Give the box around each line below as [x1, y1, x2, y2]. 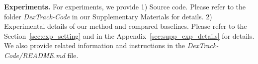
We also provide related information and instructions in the [4, 40, 185, 51]
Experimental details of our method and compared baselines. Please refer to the [4, 21, 247, 31]
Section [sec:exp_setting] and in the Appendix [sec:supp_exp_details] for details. [4, 30, 255, 41]
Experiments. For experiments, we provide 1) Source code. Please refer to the [4, 1, 246, 11]
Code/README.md [4, 50, 65, 60]
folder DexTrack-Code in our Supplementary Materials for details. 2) [4, 11, 212, 21]
